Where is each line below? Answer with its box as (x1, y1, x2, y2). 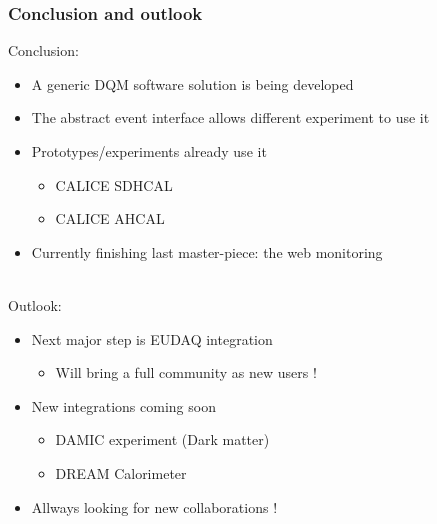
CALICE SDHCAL (55, 174, 173, 195)
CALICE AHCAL (55, 208, 165, 229)
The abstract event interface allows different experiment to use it (31, 107, 430, 128)
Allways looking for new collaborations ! (31, 496, 278, 517)
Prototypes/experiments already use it (31, 141, 267, 161)
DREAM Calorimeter (55, 462, 187, 483)
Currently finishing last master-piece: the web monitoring (31, 241, 383, 262)
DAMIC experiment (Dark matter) (55, 429, 270, 450)
